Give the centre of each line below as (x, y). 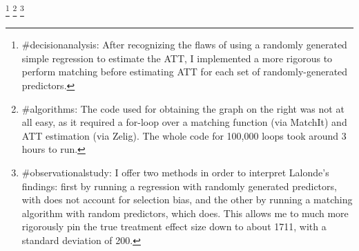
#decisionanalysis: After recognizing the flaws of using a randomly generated (184, 45)
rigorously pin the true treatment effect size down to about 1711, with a (174, 226)
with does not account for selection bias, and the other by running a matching (187, 199)
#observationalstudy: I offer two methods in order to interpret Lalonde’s (175, 172)
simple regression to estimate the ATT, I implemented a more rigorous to (177, 58)
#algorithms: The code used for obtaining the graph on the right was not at (183, 108)
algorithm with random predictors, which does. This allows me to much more (185, 213)
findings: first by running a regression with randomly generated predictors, (179, 186)
